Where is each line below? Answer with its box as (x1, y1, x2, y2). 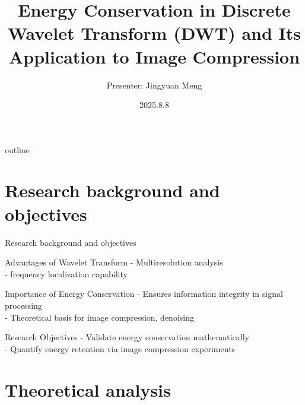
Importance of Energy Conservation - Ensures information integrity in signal (5, 287, 283, 300)
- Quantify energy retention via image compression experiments (5, 342, 236, 355)
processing (5, 299, 42, 311)
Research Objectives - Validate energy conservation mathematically (5, 331, 249, 343)
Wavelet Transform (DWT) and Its (8, 21, 301, 45)
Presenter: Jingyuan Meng (106, 78, 202, 91)
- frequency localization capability (5, 267, 128, 280)
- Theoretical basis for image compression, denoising (5, 311, 194, 323)
